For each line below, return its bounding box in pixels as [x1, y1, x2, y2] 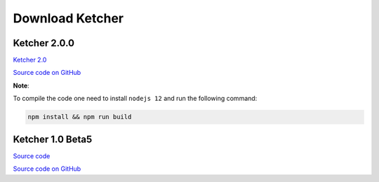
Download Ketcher [13, 10, 124, 26]
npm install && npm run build [27, 113, 132, 121]
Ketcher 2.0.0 [13, 37, 75, 49]
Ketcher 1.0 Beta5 [13, 133, 93, 145]
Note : [13, 81, 29, 90]
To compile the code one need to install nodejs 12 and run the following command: [13, 94, 258, 103]
